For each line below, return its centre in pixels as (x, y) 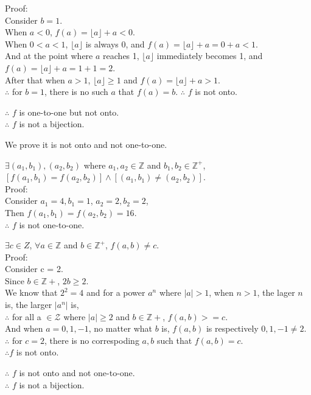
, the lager (276, 292)
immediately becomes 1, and (210, 56)
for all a (26, 316)
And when (24, 328)
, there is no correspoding (92, 340)
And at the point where (49, 56)
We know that (31, 292)
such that (174, 340)
